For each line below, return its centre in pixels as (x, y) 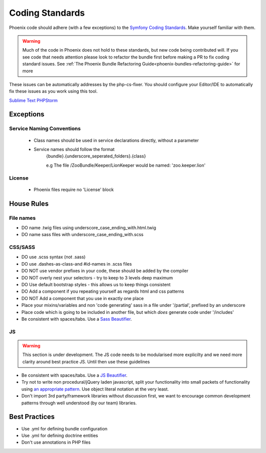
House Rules (29, 203)
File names (22, 218)
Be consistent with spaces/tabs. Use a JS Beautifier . (74, 375)
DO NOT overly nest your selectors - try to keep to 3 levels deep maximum (97, 277)
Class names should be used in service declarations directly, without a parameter (116, 140)
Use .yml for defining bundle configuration (65, 428)
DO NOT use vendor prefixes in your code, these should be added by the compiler (105, 271)
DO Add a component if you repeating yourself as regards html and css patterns (103, 291)
